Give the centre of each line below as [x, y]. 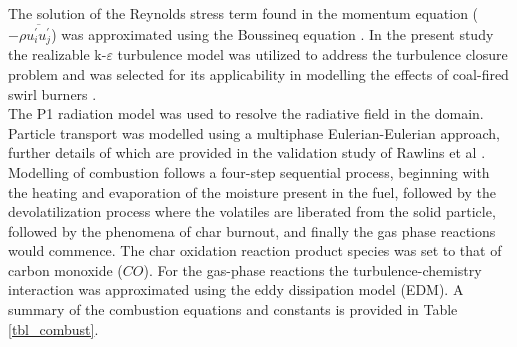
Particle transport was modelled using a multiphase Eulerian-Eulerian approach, [254, 132]
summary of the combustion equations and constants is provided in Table [233, 309]
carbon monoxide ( [65, 269]
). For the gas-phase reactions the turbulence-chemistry [312, 269]
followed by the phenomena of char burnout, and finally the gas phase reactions [252, 230]
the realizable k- [57, 54]
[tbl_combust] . [53, 328]
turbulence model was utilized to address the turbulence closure [312, 54]
